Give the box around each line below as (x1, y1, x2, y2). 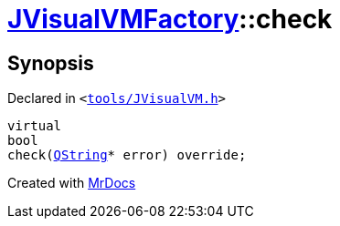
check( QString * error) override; (7, 148, 247, 163)
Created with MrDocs (7, 175, 136, 191)
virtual (7, 118, 62, 134)
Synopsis (7, 51, 94, 75)
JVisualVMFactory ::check (7, 4, 333, 35)
